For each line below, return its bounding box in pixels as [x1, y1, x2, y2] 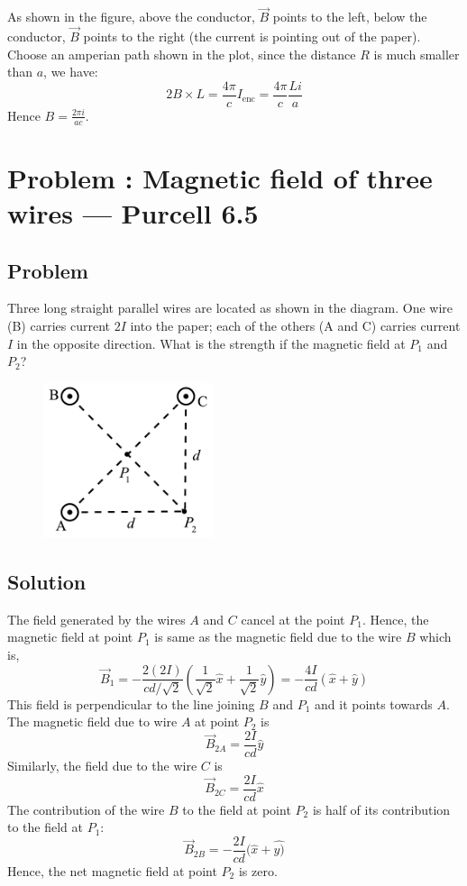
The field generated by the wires [7, 609, 186, 628]
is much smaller [373, 44, 460, 63]
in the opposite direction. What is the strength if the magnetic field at [16, 333, 406, 352]
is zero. [238, 861, 278, 880]
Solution [7, 568, 87, 596]
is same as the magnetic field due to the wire [154, 627, 402, 646]
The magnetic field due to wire [7, 712, 178, 731]
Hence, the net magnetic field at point [7, 861, 217, 880]
